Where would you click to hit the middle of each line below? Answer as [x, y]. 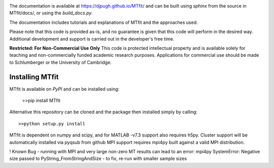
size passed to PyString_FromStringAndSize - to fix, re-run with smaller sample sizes [98, 159]
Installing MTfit [34, 77]
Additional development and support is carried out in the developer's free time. [92, 39]
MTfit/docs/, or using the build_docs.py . [51, 13]
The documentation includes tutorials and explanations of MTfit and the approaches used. [104, 22]
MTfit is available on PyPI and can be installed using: [64, 89]
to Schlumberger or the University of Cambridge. [60, 62]
